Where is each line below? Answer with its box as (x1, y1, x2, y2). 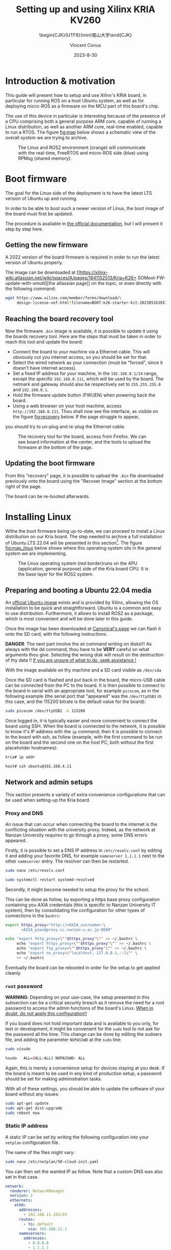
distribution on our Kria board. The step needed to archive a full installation (5, 533, 162, 539)
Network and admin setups (5, 778, 93, 787)
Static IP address (5, 1123, 48, 1130)
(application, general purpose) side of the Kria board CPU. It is (18, 566, 149, 572)
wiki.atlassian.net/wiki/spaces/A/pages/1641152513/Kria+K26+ (5, 275, 137, 281)
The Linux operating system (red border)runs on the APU (18, 560, 137, 566)
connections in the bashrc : (5, 913, 61, 919)
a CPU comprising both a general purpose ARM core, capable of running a (5, 118, 162, 124)
